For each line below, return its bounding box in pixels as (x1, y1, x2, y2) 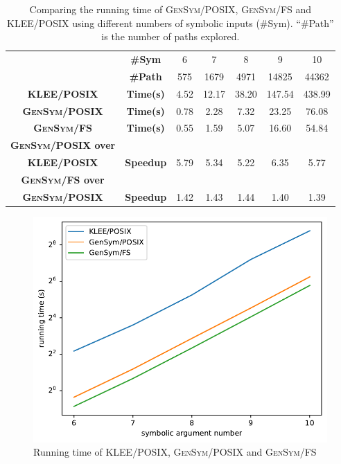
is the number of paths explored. (101, 29, 240, 44)
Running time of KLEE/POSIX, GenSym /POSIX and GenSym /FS (33, 445, 317, 459)
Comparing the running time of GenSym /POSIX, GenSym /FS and (29, 2, 312, 16)
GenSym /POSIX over (10, 138, 116, 152)
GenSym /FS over (21, 172, 105, 186)
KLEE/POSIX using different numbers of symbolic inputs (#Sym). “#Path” (7, 15, 334, 30)
